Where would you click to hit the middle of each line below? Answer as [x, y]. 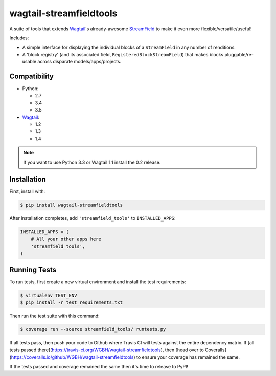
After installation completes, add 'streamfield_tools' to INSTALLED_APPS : [93, 218]
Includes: [19, 38]
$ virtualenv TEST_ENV [49, 296]
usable [29, 62]
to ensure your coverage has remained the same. [188, 357]
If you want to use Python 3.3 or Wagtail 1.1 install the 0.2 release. [92, 162]
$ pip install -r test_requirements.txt [71, 303]
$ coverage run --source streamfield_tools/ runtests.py [93, 329]
